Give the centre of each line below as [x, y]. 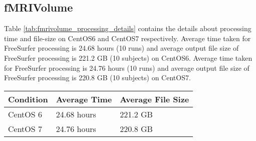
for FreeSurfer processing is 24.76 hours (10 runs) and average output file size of [127, 67]
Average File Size [155, 99]
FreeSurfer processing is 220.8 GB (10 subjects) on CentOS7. [97, 78]
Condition [28, 99]
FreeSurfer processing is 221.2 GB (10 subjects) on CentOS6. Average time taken [128, 57]
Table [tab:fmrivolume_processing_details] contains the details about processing [128, 28]
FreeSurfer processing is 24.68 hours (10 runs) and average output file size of [121, 48]
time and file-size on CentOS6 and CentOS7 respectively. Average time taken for [127, 38]
